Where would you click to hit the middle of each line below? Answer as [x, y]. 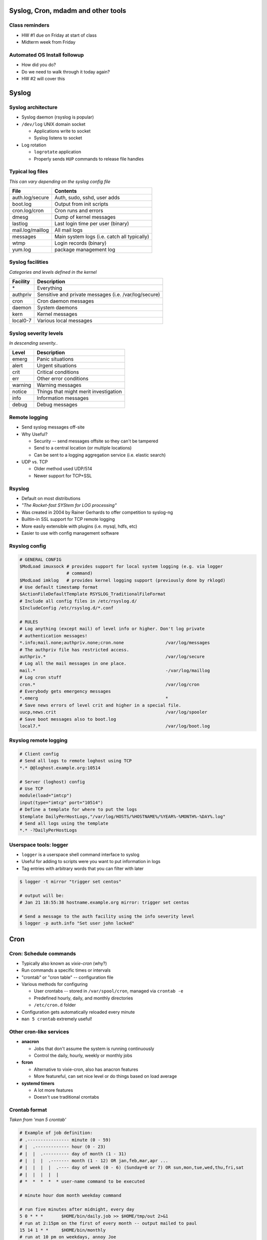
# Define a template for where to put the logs [78, 809]
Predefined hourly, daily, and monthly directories [84, 998]
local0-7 [22, 321]
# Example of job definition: [56, 1133]
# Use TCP [31, 788]
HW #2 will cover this [43, 79]
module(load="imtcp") [46, 796]
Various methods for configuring [55, 984]
